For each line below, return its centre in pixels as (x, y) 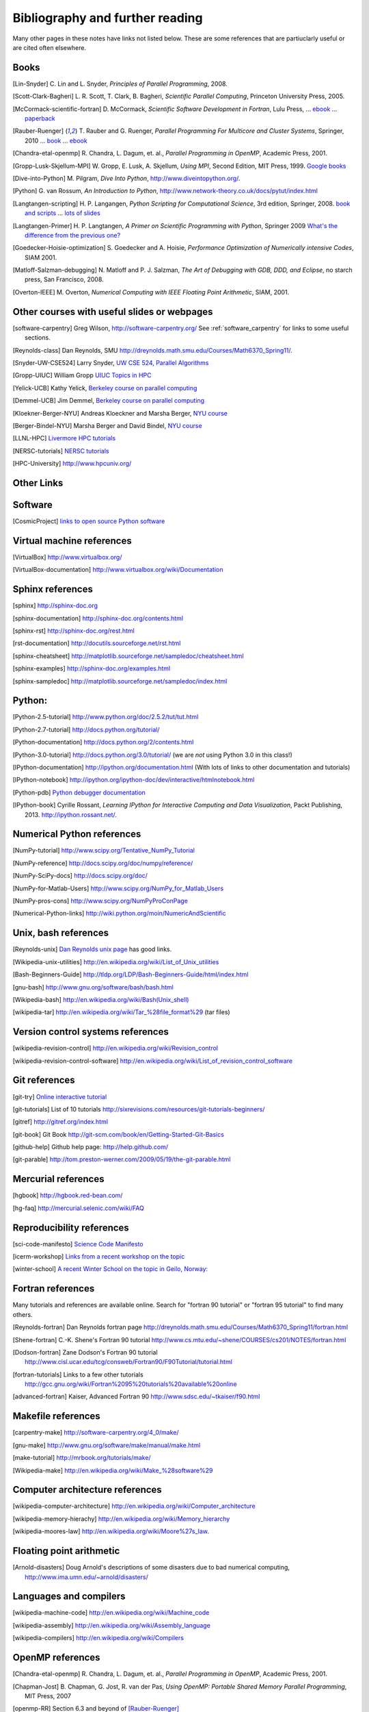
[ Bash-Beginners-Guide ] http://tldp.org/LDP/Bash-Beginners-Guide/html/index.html (131, 974)
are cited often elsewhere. (50, 47)
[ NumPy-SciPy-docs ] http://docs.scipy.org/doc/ (80, 876)
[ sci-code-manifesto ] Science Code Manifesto (78, 1244)
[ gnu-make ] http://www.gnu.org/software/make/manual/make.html (107, 1445)
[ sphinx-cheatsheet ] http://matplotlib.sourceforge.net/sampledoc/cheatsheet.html (128, 656)
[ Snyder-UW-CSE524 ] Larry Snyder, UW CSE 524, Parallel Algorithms (111, 362)
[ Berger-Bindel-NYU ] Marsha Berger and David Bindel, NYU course (107, 425)
